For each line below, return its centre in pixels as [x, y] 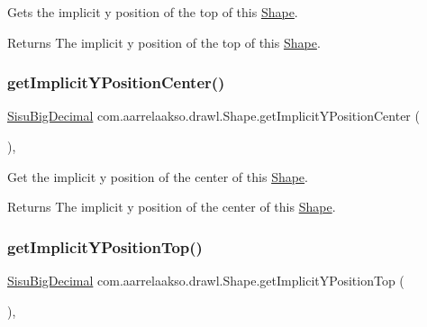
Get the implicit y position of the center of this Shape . [158, 176]
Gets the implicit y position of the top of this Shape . [153, 12]
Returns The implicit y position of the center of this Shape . [172, 207]
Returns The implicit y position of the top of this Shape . [164, 42]
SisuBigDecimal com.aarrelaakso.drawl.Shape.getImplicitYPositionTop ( [206, 280]
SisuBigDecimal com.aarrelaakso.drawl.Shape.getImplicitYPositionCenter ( [213, 116]
